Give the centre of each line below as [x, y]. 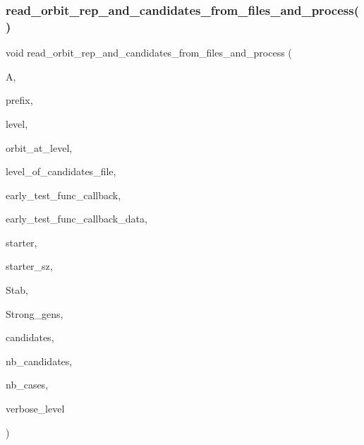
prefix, [19, 100]
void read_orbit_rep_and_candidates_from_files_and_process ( [149, 53]
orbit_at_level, [39, 147]
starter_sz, [29, 266]
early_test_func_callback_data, [77, 219]
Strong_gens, [35, 313]
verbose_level [35, 409]
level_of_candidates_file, [61, 171]
